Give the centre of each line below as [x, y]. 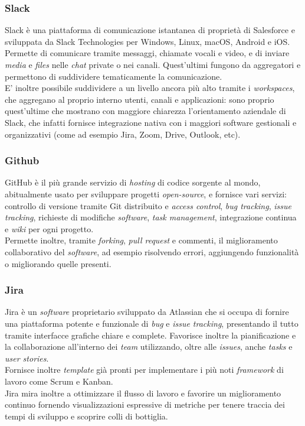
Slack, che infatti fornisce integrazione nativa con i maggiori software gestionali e [151, 122]
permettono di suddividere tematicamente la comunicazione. [114, 76]
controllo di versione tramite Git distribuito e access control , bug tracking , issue [148, 205]
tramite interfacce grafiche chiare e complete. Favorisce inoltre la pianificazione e [150, 335]
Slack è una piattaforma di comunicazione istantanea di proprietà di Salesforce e [150, 30]
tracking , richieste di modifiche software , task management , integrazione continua [151, 217]
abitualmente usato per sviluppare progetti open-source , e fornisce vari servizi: [146, 194]
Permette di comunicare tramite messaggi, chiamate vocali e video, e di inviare [147, 53]
